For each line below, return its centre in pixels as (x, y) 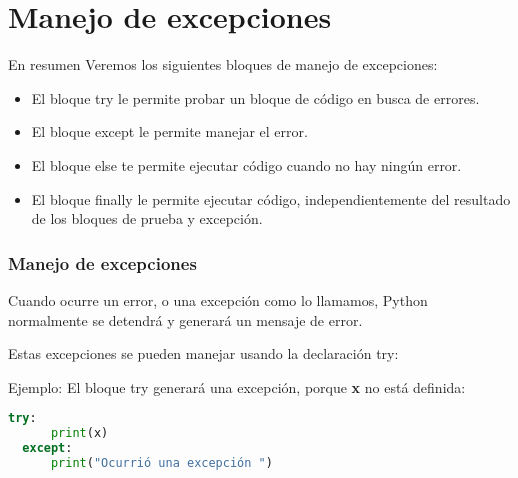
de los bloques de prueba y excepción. (147, 218)
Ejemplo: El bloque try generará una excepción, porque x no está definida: (237, 386)
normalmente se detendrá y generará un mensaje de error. (185, 319)
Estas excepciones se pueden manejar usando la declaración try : (203, 353)
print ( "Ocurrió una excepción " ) (161, 462)
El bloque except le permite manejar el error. (169, 131)
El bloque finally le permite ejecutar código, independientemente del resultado (271, 198)
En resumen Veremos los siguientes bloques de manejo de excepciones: (223, 64)
